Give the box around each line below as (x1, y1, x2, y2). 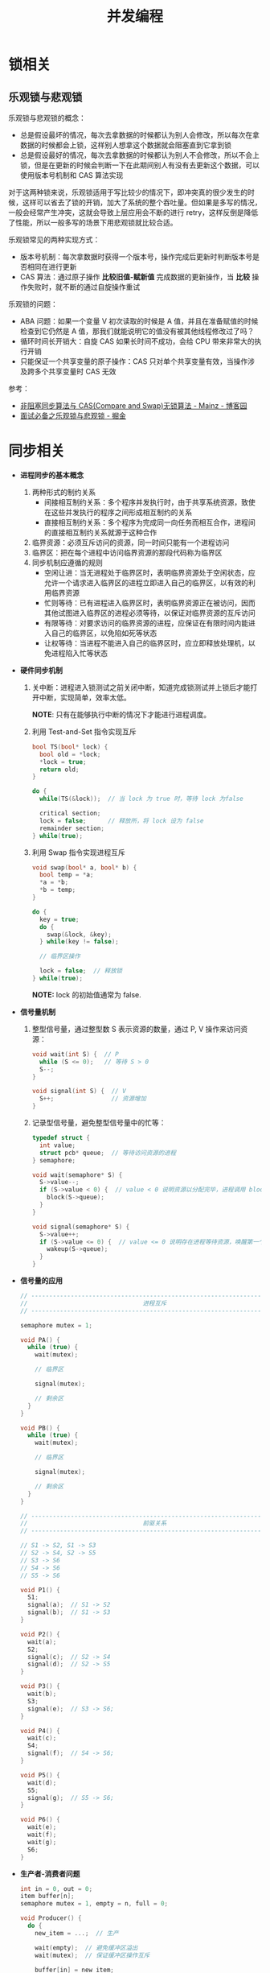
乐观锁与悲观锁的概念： (8, 114, 86, 122)
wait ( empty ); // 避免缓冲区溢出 (35, 1943, 138, 1952)
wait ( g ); (27, 1838, 57, 1846)
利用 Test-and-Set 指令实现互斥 (31, 726, 137, 737)
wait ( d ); (27, 1778, 57, 1787)
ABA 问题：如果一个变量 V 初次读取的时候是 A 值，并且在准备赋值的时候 (19, 316, 259, 326)
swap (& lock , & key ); (47, 931, 112, 939)
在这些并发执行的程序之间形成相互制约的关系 (43, 507, 193, 517)
